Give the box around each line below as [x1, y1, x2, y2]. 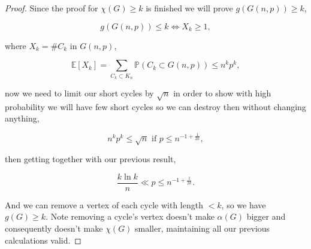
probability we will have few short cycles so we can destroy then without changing [5, 100, 306, 113]
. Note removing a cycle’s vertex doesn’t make [46, 210, 215, 223]
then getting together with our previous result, [5, 153, 176, 165]
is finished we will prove [146, 2, 233, 14]
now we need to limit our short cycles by [5, 86, 154, 99]
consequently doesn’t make [5, 222, 103, 235]
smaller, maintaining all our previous [135, 222, 270, 235]
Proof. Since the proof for [5, 2, 98, 14]
